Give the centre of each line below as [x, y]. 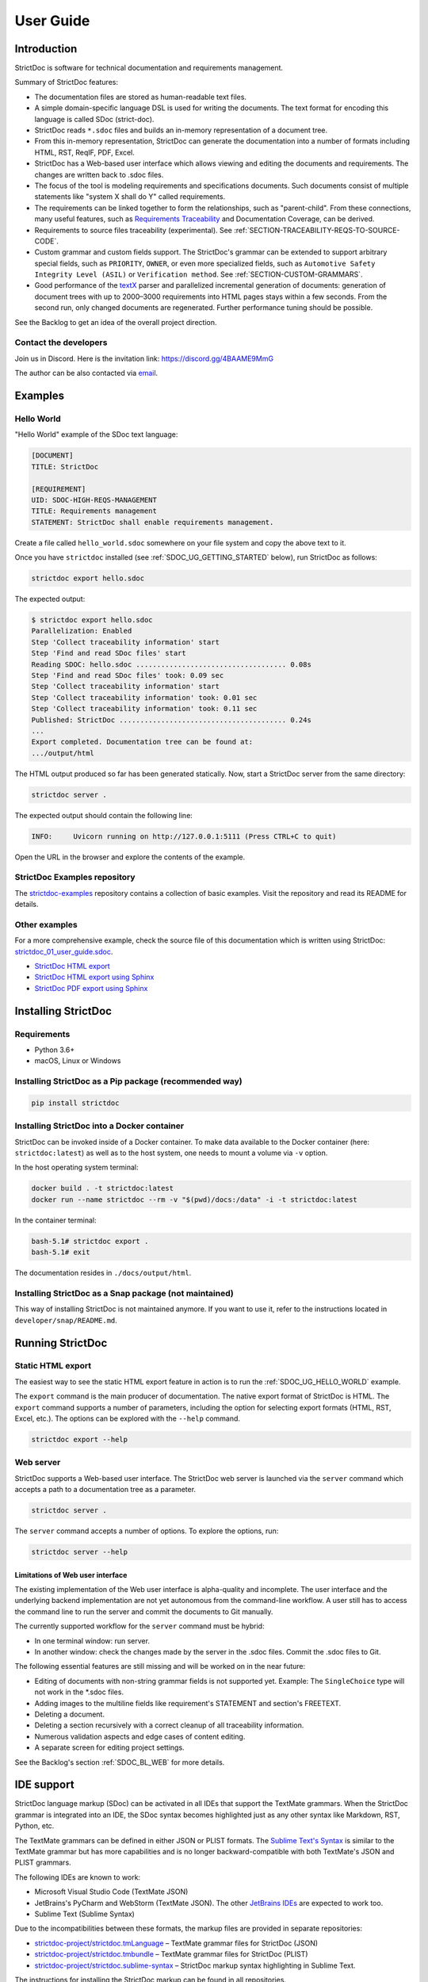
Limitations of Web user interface [71, 1575]
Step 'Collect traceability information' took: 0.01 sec [144, 697]
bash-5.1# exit [61, 1252]
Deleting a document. [69, 1714]
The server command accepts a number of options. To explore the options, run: [147, 1531]
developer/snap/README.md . [66, 1320]
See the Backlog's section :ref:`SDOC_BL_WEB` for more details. [120, 1762]
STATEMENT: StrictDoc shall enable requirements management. [153, 522]
